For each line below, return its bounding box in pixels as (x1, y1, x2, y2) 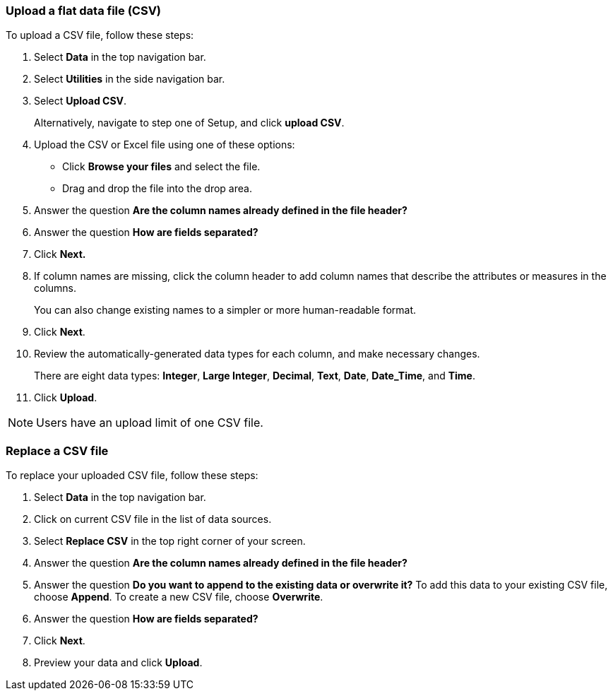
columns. (34, 282, 77, 295)
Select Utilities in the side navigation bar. (34, 73, 225, 85)
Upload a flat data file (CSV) (6, 4, 162, 18)
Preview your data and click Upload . (34, 656, 203, 669)
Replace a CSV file (6, 443, 109, 458)
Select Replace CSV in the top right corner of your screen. (34, 535, 306, 548)
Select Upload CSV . (34, 95, 127, 107)
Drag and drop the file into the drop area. (62, 182, 252, 195)
